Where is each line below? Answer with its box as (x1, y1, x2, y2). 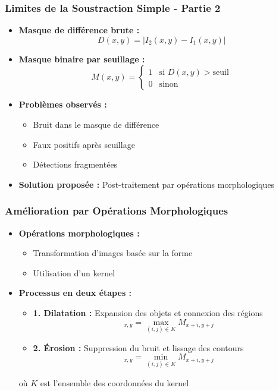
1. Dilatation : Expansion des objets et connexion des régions (33, 306, 263, 319)
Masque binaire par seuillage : (18, 52, 145, 65)
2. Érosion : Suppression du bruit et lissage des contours (33, 341, 244, 354)
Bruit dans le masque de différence (33, 118, 159, 130)
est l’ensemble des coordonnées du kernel (40, 376, 189, 389)
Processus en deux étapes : (18, 286, 132, 299)
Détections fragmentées (33, 158, 118, 171)
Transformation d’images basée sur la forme (33, 247, 193, 259)
